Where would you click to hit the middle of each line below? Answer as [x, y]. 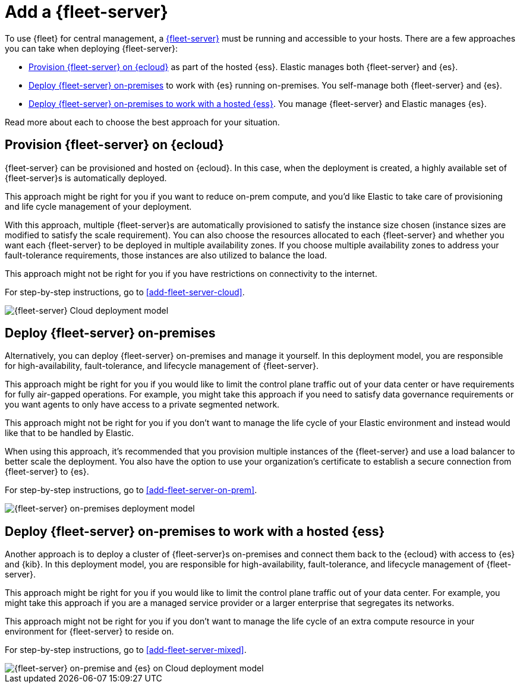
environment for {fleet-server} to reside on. [89, 632]
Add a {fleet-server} [86, 12]
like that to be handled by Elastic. [70, 433]
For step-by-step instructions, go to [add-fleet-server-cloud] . [125, 292]
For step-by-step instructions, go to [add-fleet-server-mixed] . [126, 650]
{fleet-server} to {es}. [47, 472]
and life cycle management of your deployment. [98, 206]
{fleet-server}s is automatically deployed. [86, 178]
